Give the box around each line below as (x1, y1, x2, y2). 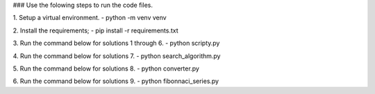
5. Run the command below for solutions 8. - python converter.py (12, 64, 199, 73)
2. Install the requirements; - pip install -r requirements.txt (12, 26, 178, 35)
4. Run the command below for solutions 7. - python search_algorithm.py (12, 52, 221, 60)
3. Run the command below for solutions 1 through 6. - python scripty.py (12, 39, 220, 48)
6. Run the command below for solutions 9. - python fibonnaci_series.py (12, 77, 219, 86)
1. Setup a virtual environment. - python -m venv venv (12, 14, 167, 22)
